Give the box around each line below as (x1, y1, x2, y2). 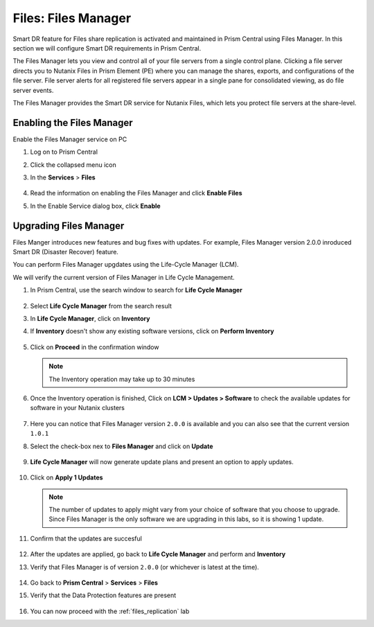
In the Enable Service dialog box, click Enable (30, 202, 161, 210)
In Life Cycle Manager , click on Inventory (30, 315, 150, 322)
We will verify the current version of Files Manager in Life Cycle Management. (12, 273, 235, 281)
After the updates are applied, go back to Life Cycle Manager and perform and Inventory (30, 550, 286, 558)
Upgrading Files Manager (12, 220, 125, 231)
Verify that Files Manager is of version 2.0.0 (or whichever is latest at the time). (30, 563, 260, 571)
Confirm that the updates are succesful (30, 534, 142, 542)
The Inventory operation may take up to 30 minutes (48, 375, 195, 383)
